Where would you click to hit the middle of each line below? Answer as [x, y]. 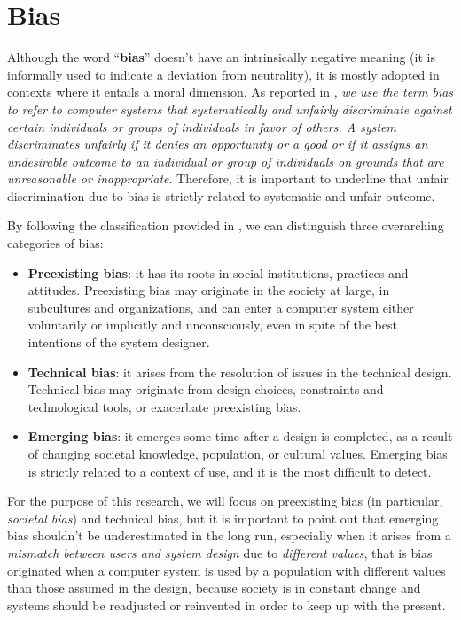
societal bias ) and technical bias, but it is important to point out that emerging [223, 518]
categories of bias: [55, 243]
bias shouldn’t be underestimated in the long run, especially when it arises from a [229, 535]
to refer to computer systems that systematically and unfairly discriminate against [230, 108]
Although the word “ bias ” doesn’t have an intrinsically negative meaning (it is [221, 57]
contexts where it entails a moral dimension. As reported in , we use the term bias [230, 92]
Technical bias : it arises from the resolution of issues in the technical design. [240, 372]
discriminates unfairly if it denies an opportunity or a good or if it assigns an [218, 144]
